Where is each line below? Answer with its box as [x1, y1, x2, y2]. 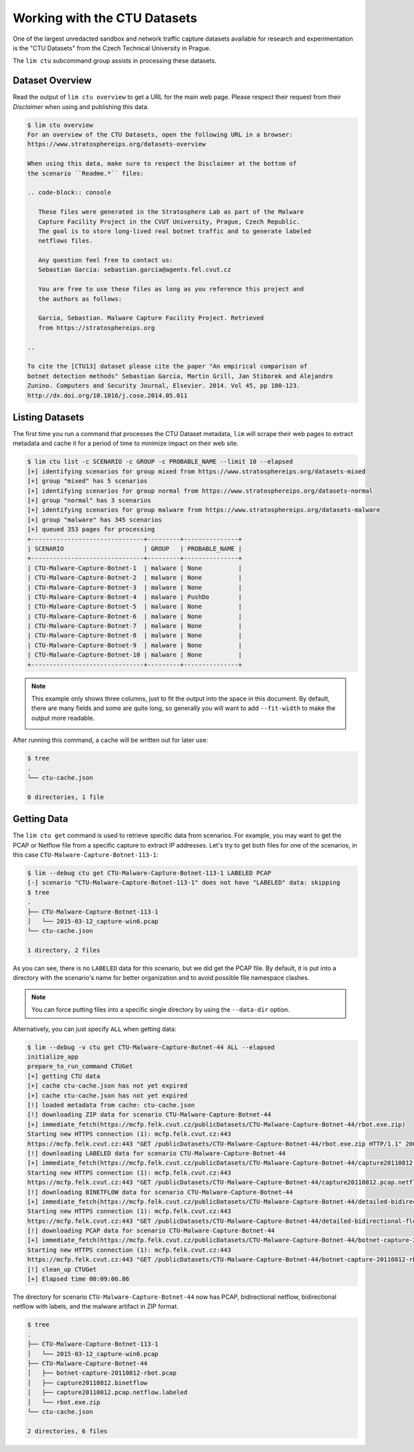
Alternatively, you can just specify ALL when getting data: [12, 1025, 177, 1033]
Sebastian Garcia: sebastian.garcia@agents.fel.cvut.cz [38, 266, 231, 274]
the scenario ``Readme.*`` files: [27, 169, 144, 177]
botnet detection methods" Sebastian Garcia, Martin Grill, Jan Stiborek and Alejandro [27, 372, 333, 380]
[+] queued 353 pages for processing [27, 525, 155, 533]
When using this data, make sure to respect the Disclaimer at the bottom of [27, 159, 297, 168]
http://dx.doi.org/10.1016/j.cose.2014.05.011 [27, 391, 188, 400]
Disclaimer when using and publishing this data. [12, 102, 150, 110]
